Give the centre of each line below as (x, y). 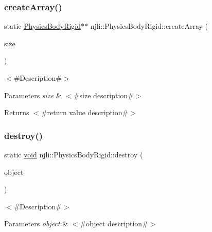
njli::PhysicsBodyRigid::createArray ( (149, 26)
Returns (17, 112)
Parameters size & (33, 95)
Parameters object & (36, 224)
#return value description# (85, 112)
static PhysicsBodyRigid (42, 26)
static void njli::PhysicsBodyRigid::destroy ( (74, 154)
